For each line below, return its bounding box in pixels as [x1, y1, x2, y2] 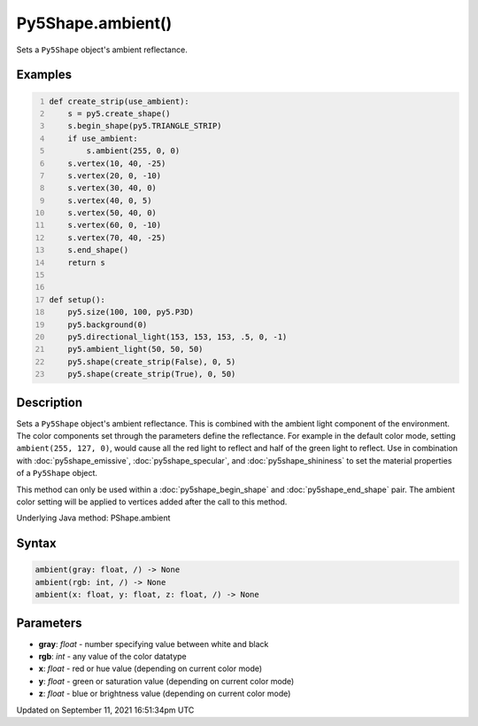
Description [16, 394, 83, 410]
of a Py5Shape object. [16, 468, 97, 479]
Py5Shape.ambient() [16, 13, 173, 33]
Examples [16, 67, 73, 82]
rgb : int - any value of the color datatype [38, 652, 188, 662]
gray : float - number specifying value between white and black [38, 638, 269, 649]
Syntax [16, 536, 57, 551]
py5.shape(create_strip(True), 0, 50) [67, 369, 236, 379]
